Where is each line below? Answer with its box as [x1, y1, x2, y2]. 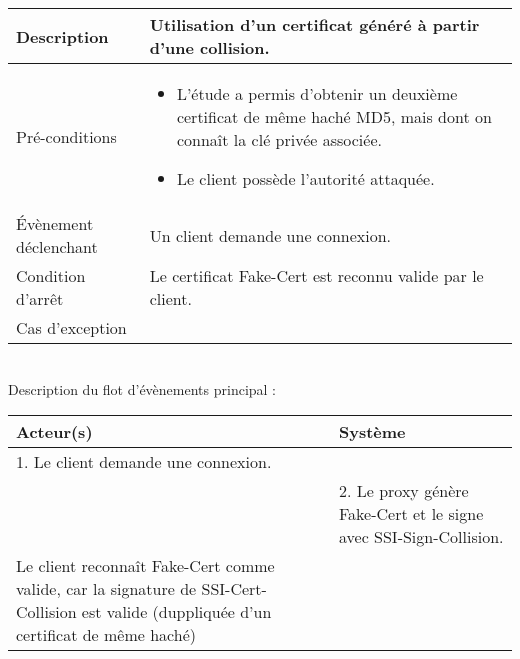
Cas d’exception [16, 316, 127, 339]
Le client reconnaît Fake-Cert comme [16, 554, 275, 578]
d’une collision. [149, 36, 270, 59]
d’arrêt [16, 287, 64, 310]
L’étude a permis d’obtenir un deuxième [176, 82, 458, 105]
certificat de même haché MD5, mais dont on [176, 105, 492, 128]
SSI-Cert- [201, 577, 267, 601]
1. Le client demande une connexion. [16, 450, 272, 474]
